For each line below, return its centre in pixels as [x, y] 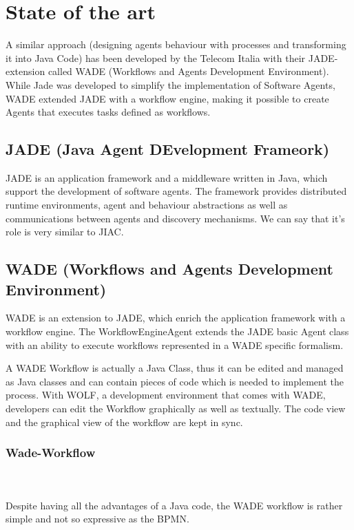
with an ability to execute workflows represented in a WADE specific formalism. [175, 344]
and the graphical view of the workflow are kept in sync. [124, 422]
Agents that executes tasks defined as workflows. [108, 112]
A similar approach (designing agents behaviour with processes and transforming [176, 44]
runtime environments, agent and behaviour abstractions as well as [147, 205]
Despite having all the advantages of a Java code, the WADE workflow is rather [174, 505]
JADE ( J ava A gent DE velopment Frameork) [168, 149]
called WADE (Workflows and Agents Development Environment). [188, 71]
